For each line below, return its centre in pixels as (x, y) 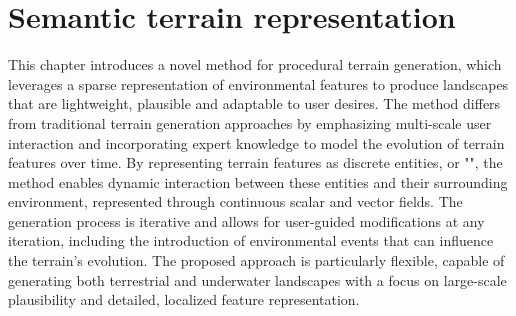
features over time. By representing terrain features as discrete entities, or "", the (255, 162)
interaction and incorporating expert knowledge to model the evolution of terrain (256, 142)
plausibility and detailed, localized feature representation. (184, 299)
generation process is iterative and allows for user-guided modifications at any (246, 220)
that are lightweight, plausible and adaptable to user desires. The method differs (254, 103)
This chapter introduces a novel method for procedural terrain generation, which (255, 64)
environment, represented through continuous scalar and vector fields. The (235, 201)
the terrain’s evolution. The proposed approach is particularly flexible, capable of (256, 260)
